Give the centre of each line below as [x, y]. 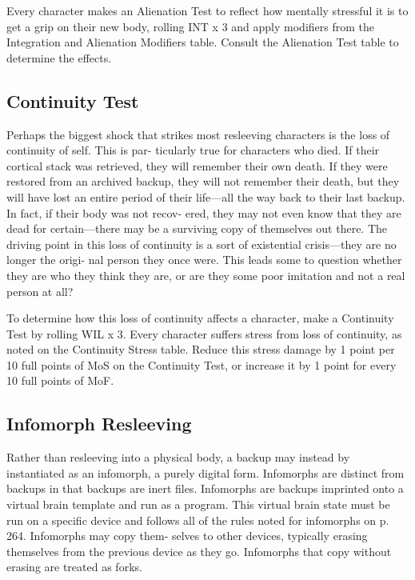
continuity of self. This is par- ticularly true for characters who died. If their [193, 150]
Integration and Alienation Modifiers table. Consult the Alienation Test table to [203, 42]
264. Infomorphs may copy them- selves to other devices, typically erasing [187, 536]
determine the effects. [59, 57]
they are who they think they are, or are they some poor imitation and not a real [206, 275]
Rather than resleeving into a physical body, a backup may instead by [178, 457]
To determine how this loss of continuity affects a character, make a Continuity [200, 318]
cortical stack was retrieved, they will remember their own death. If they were [197, 165]
